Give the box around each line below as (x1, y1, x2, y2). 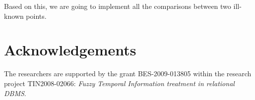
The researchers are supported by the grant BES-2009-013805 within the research (4, 68, 252, 79)
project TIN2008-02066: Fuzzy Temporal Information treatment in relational (4, 78, 235, 88)
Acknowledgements (4, 40, 136, 60)
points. (26, 10, 47, 21)
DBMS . (4, 88, 26, 98)
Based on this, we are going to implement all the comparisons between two (4, 1, 231, 11)
